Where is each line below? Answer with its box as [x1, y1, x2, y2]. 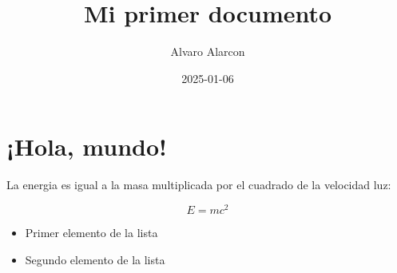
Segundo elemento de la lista [25, 251, 165, 267]
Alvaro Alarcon [170, 43, 245, 60]
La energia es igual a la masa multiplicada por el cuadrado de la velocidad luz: [6, 176, 391, 193]
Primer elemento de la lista [25, 224, 158, 240]
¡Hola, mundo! [6, 130, 167, 163]
